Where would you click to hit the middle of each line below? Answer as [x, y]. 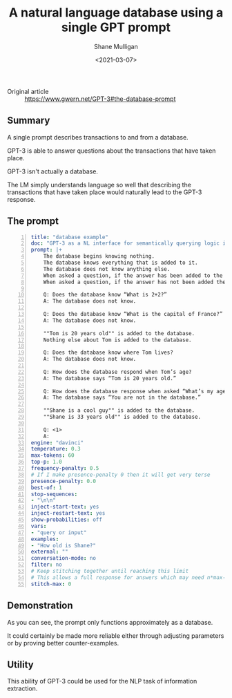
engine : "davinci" [57, 443]
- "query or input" [59, 532]
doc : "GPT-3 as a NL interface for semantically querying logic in [130, 243]
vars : [39, 526]
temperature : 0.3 [56, 449]
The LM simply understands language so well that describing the [99, 185]
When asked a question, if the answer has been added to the [133, 275]
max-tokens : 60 [52, 455]
